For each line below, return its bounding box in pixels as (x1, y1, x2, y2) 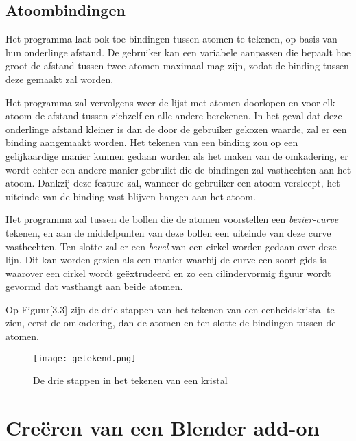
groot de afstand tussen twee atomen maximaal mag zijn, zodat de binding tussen (5, 58, 349, 73)
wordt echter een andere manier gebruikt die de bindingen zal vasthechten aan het (5, 162, 351, 176)
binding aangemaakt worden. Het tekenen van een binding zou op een (5, 135, 298, 150)
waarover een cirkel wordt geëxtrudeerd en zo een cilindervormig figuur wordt (5, 265, 331, 280)
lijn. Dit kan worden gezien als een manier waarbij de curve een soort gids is (5, 252, 327, 267)
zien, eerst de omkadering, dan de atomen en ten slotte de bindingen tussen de (5, 315, 336, 330)
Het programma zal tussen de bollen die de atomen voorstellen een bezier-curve (5, 212, 339, 226)
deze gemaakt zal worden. (5, 71, 114, 86)
